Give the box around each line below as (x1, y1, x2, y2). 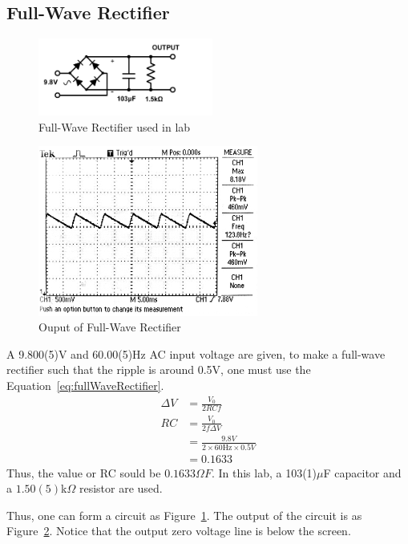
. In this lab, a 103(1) (211, 464, 317, 481)
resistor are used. (79, 480, 163, 497)
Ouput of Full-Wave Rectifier (38, 319, 181, 335)
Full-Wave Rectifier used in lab (38, 118, 191, 135)
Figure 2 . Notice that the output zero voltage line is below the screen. (6, 522, 351, 539)
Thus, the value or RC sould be (6, 464, 161, 481)
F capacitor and (323, 464, 402, 481)
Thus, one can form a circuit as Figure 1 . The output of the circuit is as (6, 506, 362, 523)
